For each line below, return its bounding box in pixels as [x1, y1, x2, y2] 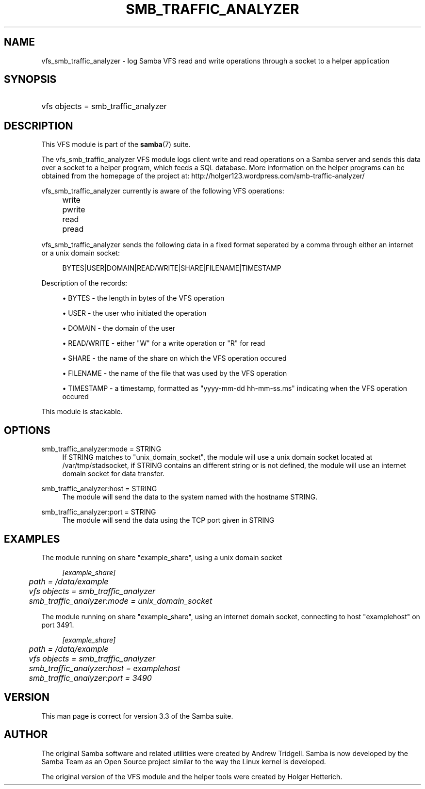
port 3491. [41, 620, 74, 629]
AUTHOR [4, 728, 48, 741]
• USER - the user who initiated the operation [62, 309, 207, 318]
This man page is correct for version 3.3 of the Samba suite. [41, 711, 233, 720]
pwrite [62, 205, 85, 215]
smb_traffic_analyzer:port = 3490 [29, 673, 152, 683]
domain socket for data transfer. [62, 469, 164, 478]
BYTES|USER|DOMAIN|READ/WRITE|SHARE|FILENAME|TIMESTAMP [62, 264, 281, 273]
